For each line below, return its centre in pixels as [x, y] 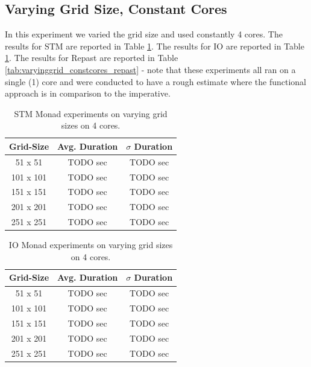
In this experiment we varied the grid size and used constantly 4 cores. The [144, 34]
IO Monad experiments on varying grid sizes [91, 245]
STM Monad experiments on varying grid [91, 113]
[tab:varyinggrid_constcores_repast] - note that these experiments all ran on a [150, 69]
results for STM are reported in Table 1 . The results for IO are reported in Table [155, 46]
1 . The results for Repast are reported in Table [92, 58]
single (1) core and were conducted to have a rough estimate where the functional [155, 81]
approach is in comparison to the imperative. [88, 93]
